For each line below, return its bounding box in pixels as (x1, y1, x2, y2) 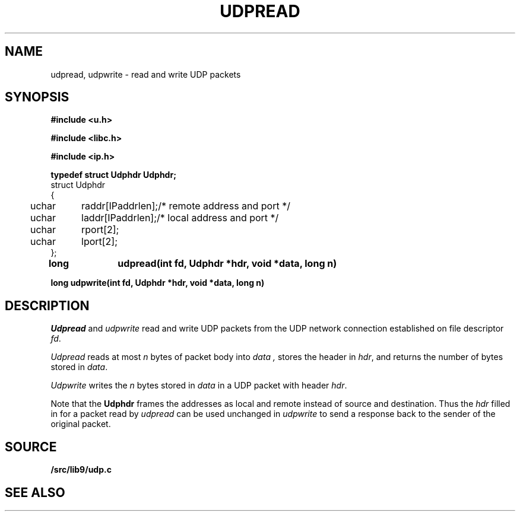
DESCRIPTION (5, 298, 90, 313)
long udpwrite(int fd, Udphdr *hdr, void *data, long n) (50, 278, 265, 288)
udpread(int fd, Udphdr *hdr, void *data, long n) (118, 257, 337, 270)
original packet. (50, 419, 111, 429)
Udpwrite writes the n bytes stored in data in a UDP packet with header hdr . (50, 380, 347, 391)
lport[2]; (81, 235, 118, 248)
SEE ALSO (5, 485, 65, 500)
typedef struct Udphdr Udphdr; (50, 170, 176, 180)
